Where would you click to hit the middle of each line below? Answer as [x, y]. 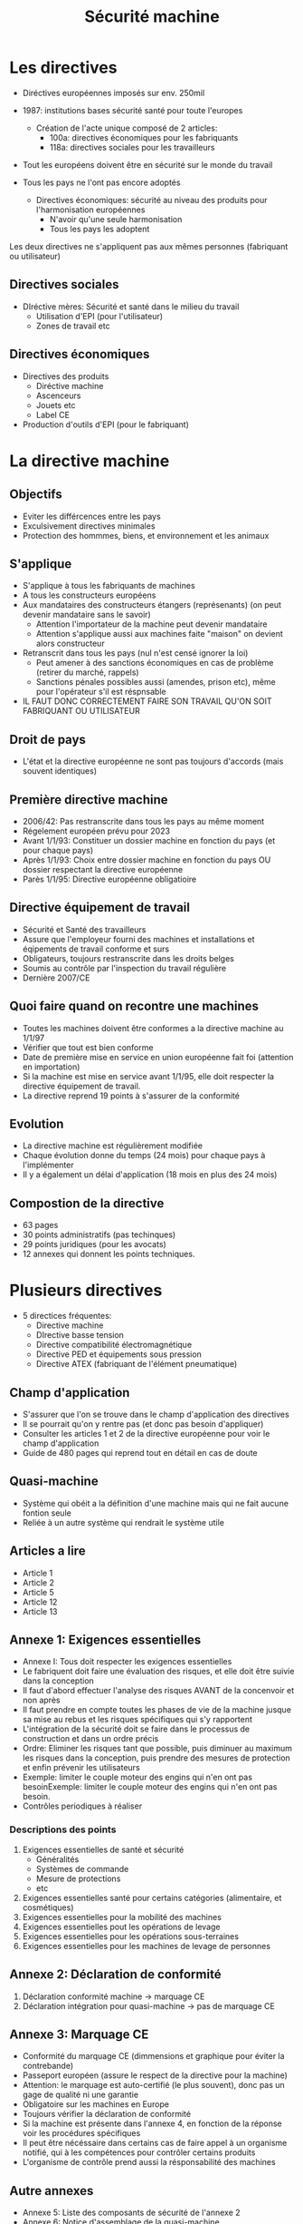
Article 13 [40, 1611]
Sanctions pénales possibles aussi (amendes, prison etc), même [156, 682]
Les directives [63, 68]
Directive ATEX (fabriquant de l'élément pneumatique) [137, 1364]
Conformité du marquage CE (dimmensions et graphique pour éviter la [153, 2056]
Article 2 [38, 1582]
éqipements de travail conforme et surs [96, 949]
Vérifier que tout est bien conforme [88, 1047]
